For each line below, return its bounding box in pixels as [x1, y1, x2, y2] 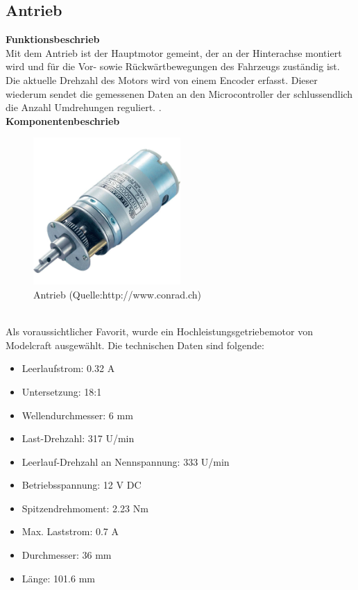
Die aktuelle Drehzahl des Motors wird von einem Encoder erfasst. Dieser [6, 72, 318, 87]
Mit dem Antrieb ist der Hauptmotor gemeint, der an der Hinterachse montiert [6, 45, 342, 60]
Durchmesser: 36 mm [22, 548, 112, 562]
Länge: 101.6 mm [22, 571, 95, 585]
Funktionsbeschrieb [6, 32, 100, 47]
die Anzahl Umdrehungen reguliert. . [6, 100, 162, 115]
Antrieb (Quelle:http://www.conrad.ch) [33, 287, 202, 301]
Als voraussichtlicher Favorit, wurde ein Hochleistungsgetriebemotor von [6, 324, 313, 339]
